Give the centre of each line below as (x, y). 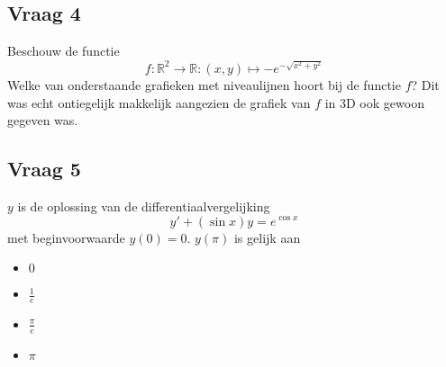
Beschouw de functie (64, 51)
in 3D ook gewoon (374, 102)
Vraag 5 (44, 169)
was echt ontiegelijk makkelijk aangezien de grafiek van (159, 102)
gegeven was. (43, 120)
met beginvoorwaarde (66, 237)
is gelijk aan (267, 237)
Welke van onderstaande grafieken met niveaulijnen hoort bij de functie (204, 84)
